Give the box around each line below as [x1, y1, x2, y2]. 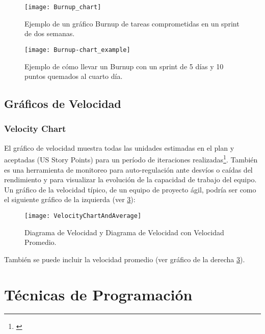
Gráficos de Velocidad [4, 96, 121, 112]
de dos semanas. [24, 28, 75, 39]
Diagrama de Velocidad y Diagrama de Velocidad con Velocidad [24, 227, 224, 237]
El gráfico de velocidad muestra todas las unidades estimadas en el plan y [4, 142, 234, 153]
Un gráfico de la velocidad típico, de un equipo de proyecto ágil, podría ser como [4, 184, 256, 194]
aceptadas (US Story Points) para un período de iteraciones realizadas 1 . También [4, 153, 258, 164]
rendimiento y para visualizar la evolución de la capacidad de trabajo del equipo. [4, 174, 257, 185]
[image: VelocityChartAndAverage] [24, 212, 142, 219]
